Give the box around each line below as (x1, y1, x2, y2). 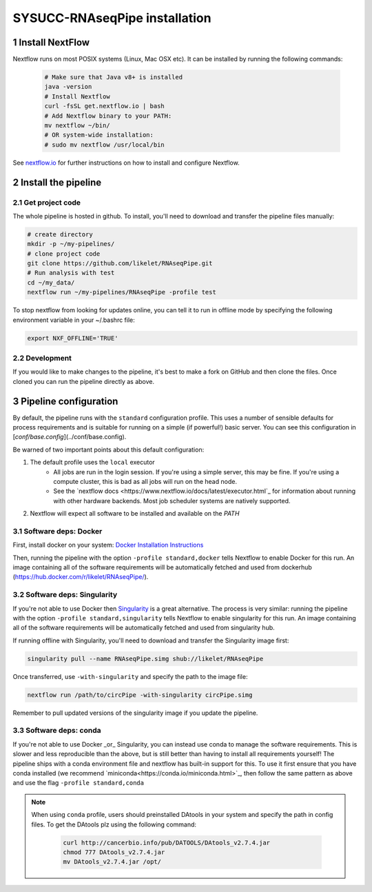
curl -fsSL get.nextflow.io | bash (44, 102, 165, 110)
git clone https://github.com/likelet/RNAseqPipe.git (27, 259, 213, 267)
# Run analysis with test (27, 269, 115, 277)
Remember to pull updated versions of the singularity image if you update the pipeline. (12, 709, 258, 717)
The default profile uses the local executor (30, 458, 155, 467)
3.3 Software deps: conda (12, 726, 101, 736)
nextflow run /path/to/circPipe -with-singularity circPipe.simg (27, 691, 253, 699)
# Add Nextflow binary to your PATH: (44, 112, 172, 120)
